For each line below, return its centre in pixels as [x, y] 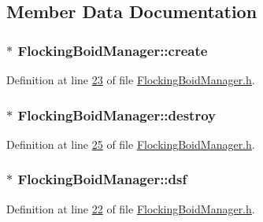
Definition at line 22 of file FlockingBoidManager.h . [131, 208]
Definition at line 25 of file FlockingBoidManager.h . [131, 144]
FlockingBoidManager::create [113, 50]
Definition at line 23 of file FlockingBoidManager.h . [131, 80]
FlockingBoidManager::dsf [102, 179]
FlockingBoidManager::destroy [117, 115]
